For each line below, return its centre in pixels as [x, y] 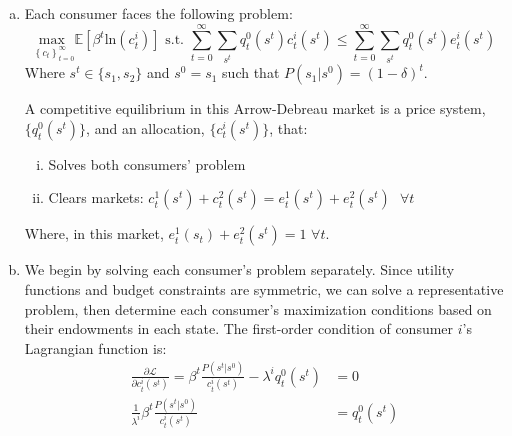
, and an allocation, [145, 127]
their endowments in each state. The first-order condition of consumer [239, 328]
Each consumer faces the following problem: [158, 13]
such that [251, 72]
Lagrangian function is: [95, 347]
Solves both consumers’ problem [147, 163]
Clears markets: [96, 197]
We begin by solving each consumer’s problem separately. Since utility [239, 269]
